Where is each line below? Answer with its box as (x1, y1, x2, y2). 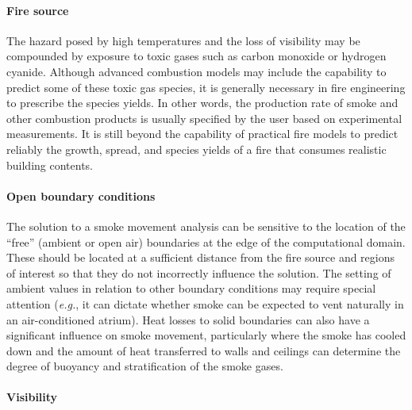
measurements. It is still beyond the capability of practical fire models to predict (6, 125, 399, 142)
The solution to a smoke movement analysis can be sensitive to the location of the (6, 217, 406, 234)
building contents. (6, 156, 93, 173)
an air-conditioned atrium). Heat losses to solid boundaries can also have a (6, 311, 370, 328)
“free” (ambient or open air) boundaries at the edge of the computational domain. (6, 233, 406, 250)
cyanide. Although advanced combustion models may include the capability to (6, 63, 387, 79)
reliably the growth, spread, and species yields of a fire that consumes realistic (6, 140, 387, 157)
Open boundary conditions (6, 187, 156, 204)
